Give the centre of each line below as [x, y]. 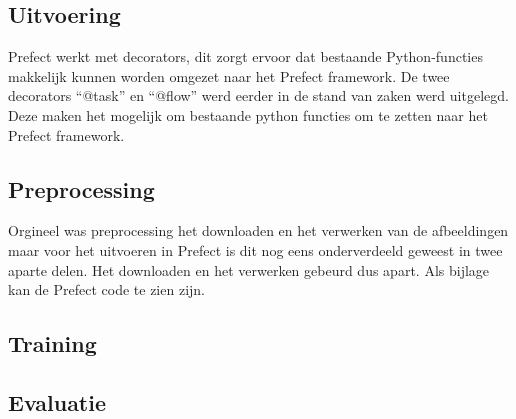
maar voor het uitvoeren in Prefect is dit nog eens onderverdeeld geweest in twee [255, 249]
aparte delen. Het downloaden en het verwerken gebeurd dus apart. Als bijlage [249, 269]
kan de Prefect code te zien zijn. [106, 289]
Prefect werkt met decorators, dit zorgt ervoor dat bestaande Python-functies [245, 56]
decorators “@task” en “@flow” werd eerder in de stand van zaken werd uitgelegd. [258, 95]
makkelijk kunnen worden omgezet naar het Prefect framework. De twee [229, 75]
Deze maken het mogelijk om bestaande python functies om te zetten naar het [248, 114]
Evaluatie [57, 401]
